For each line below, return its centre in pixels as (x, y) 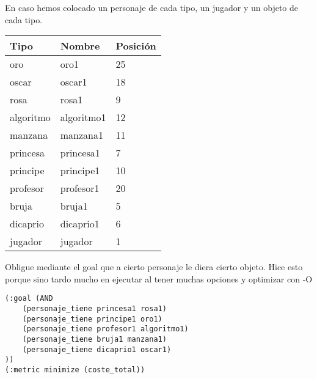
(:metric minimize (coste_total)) (75, 370)
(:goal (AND (29, 299)
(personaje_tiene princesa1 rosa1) (94, 309)
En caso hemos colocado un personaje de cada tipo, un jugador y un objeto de (152, 7)
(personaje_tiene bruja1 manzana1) (94, 339)
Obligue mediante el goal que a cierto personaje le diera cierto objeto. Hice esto (154, 267)
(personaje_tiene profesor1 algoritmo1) (105, 329)
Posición (136, 46)
